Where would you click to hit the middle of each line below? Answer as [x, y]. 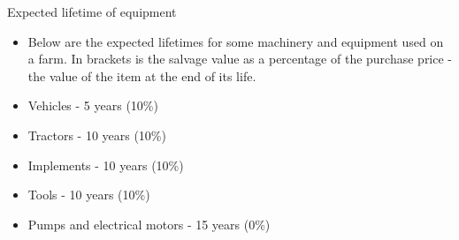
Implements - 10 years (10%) [106, 165]
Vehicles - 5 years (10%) [93, 105]
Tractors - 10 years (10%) [97, 135]
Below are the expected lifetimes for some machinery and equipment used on [236, 41]
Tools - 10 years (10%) [89, 195]
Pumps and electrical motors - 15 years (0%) [149, 224]
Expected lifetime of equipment [92, 11]
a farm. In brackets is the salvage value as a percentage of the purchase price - [240, 59]
